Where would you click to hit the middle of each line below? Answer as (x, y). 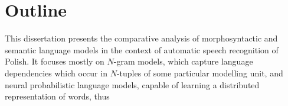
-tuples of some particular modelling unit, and (200, 73)
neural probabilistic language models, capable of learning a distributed (132, 84)
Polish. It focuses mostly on (55, 61)
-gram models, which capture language (183, 61)
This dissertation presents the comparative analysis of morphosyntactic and (141, 38)
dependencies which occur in (56, 73)
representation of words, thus (57, 96)
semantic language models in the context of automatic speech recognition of (142, 49)
